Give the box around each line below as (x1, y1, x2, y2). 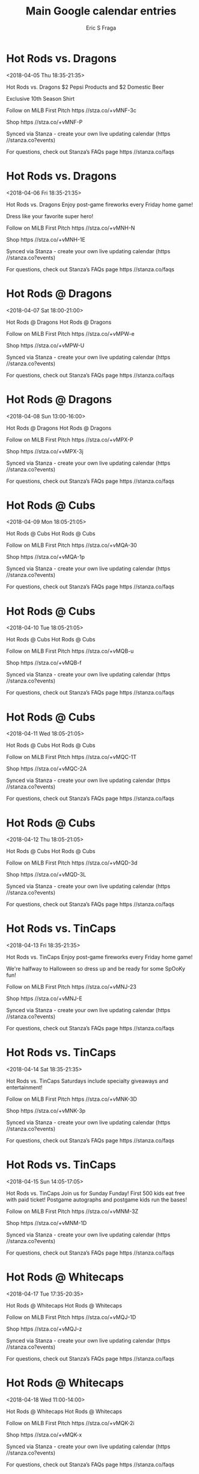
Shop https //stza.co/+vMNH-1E (6, 236, 85, 243)
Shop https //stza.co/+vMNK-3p (6, 1107, 86, 1115)
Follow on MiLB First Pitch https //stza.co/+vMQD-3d (6, 859, 138, 866)
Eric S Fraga (86, 24, 116, 31)
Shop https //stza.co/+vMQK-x (6, 1431, 82, 1438)
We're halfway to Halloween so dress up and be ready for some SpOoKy (6, 965, 185, 972)
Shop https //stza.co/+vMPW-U (6, 342, 85, 349)
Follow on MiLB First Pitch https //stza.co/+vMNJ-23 (6, 983, 136, 991)
